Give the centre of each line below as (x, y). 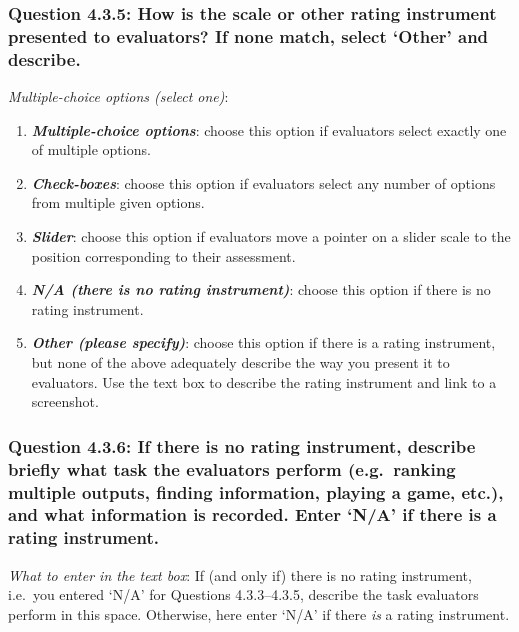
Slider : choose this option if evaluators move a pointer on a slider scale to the (271, 236)
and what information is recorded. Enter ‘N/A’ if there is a (252, 514)
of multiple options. (91, 149)
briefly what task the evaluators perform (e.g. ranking (232, 468)
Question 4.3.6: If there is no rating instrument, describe (242, 445)
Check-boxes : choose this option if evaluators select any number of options (263, 182)
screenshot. (65, 401)
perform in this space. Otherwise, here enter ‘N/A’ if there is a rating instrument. (259, 613)
